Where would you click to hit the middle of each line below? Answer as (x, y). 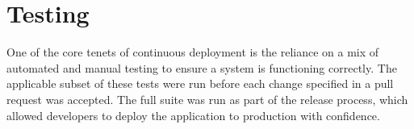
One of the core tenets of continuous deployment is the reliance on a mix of (193, 52)
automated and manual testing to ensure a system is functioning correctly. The (202, 67)
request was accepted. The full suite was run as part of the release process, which (207, 99)
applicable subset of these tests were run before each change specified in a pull (200, 83)
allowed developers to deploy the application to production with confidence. (193, 115)
